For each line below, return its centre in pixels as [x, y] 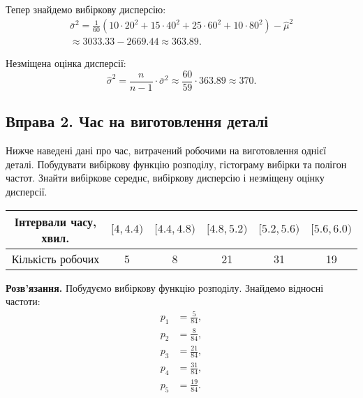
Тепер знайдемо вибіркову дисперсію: [86, 9]
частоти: [23, 301]
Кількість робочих [55, 258]
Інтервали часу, [55, 221]
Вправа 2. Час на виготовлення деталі [137, 121]
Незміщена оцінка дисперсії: [66, 63]
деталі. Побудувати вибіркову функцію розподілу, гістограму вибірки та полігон [176, 164]
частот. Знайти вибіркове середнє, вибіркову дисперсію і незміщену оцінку [165, 178]
